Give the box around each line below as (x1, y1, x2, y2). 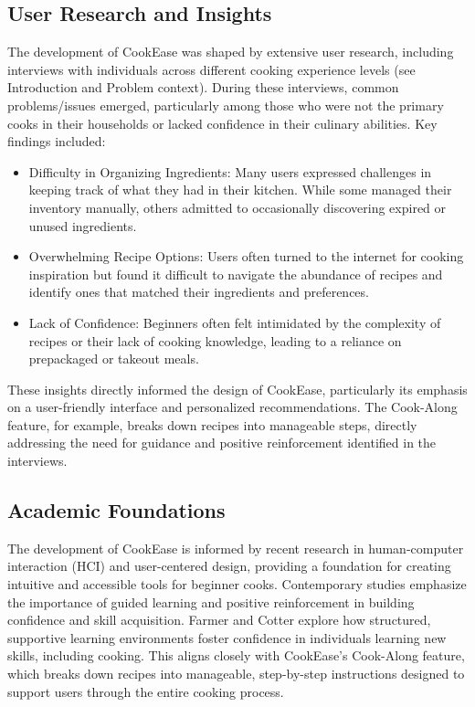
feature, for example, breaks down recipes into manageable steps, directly (7, 415, 417, 434)
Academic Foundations (7, 496, 226, 524)
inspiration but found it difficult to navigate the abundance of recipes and (28, 264, 443, 283)
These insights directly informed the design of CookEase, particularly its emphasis (7, 379, 468, 398)
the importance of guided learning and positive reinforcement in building (7, 592, 415, 611)
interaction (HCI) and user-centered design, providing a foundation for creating (7, 556, 451, 575)
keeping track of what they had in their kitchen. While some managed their (28, 180, 452, 199)
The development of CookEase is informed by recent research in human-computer (7, 538, 464, 557)
